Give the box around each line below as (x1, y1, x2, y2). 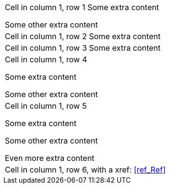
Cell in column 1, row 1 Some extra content (5, 2, 159, 12)
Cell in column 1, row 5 (5, 101, 87, 111)
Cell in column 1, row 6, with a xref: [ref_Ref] (5, 165, 166, 174)
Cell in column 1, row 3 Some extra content (5, 43, 161, 53)
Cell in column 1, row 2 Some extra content (5, 31, 161, 41)
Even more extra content (5, 153, 94, 163)
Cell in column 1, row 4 (5, 55, 87, 64)
